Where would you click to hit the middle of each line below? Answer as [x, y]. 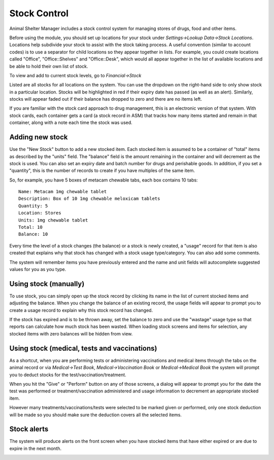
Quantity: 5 [33, 206]
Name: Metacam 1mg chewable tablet [63, 192]
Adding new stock [39, 137]
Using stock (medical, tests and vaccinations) [83, 348]
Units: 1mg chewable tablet [53, 220]
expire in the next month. [36, 448]
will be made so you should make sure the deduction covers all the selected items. [96, 415]
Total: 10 [30, 227]
